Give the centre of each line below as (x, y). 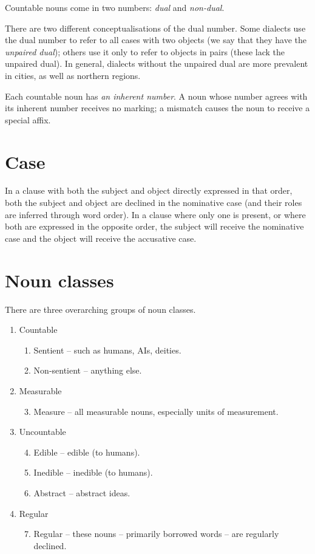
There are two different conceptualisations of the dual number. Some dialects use (155, 28)
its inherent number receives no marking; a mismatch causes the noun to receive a (157, 108)
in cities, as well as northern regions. (73, 75)
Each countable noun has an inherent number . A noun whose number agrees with (156, 96)
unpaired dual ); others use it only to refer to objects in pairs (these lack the (145, 51)
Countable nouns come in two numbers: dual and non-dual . (115, 7)
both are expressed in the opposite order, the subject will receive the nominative (154, 226)
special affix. (28, 119)
